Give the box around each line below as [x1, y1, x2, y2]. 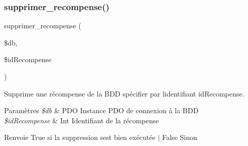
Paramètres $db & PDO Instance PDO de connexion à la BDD [4, 105, 199, 116]
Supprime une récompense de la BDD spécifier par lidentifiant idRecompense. [4, 88, 244, 99]
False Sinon [162, 132, 197, 142]
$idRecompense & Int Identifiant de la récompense [4, 115, 159, 125]
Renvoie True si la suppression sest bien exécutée [4, 132, 156, 142]
